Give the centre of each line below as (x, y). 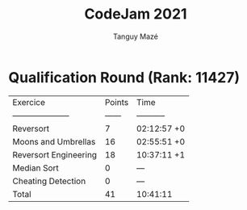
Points (117, 102)
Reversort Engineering (55, 154)
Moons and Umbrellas (54, 141)
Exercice (29, 102)
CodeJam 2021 (136, 14)
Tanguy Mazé (136, 36)
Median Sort (36, 168)
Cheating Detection (49, 181)
